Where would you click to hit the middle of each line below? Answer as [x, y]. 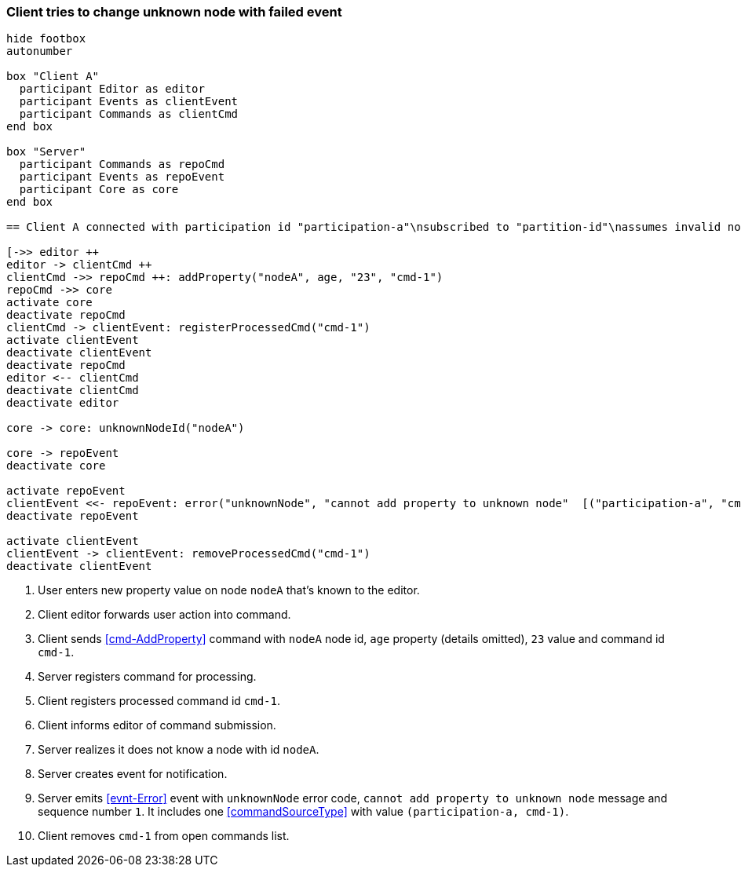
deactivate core [56, 466]
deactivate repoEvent [73, 516]
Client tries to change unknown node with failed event [174, 12]
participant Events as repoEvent [122, 177]
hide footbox [46, 39]
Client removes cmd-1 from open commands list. [164, 836]
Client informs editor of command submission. [157, 725]
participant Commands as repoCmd [122, 164]
